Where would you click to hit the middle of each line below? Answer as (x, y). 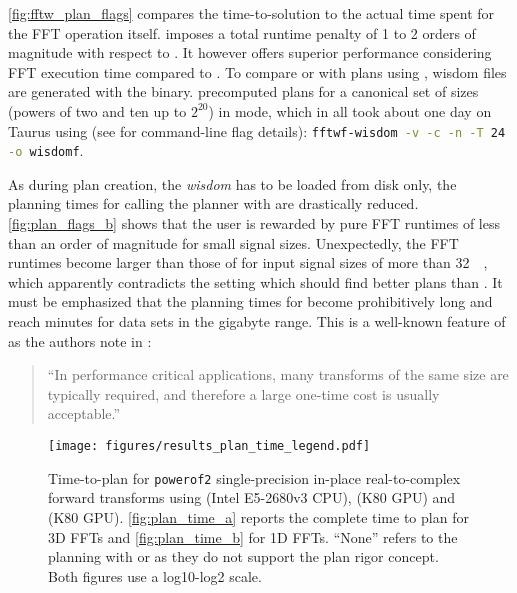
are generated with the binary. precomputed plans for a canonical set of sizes (243, 91)
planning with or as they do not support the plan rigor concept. (243, 556)
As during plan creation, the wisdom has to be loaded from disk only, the (232, 183)
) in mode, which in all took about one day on (350, 110)
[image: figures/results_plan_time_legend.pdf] (209, 446)
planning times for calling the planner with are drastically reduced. (213, 203)
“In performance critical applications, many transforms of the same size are (278, 374)
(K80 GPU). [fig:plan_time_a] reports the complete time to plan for (258, 516)
